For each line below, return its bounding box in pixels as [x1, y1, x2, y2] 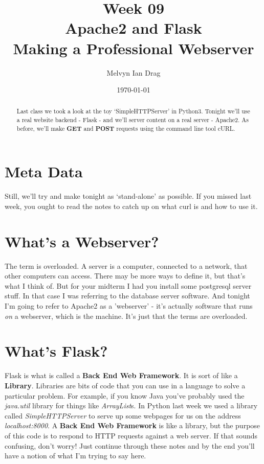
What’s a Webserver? [5, 230, 159, 251]
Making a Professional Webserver [13, 37, 254, 58]
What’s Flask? [5, 340, 108, 361]
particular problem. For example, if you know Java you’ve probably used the [5, 390, 245, 401]
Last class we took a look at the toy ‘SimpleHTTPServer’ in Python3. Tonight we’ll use [16, 107, 250, 115]
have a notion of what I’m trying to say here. [5, 450, 146, 461]
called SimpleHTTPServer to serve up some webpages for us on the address [5, 410, 241, 421]
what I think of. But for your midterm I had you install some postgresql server [5, 280, 252, 291]
